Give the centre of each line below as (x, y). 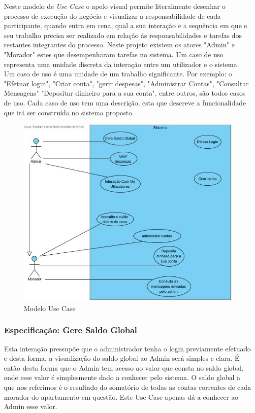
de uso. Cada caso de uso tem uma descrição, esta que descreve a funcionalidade (125, 102)
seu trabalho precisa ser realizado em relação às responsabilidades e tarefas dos (123, 35)
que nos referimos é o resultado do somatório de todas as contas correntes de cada (128, 387)
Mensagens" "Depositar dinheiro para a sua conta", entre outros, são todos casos (125, 93)
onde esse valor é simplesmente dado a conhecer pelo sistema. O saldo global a (122, 377)
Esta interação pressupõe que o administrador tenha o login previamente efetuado (127, 348)
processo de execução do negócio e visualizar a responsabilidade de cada (112, 16)
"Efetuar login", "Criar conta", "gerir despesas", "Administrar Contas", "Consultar (126, 83)
